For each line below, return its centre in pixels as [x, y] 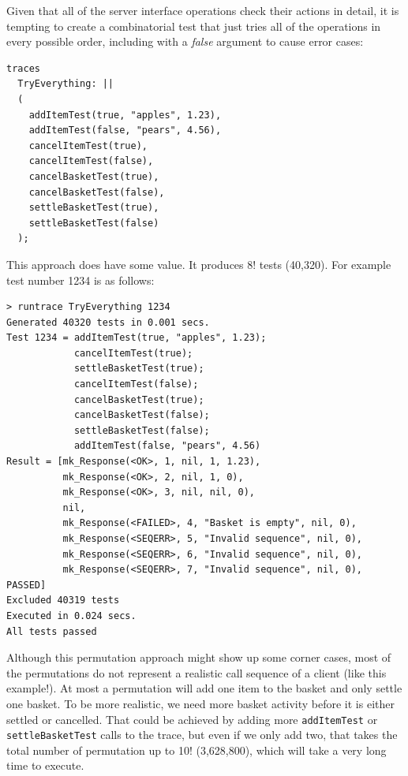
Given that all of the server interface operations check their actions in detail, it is [203, 10]
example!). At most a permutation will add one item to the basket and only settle [204, 688]
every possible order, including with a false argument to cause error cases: [185, 41]
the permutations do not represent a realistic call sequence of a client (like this [197, 672]
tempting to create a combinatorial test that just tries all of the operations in [194, 26]
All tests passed [52, 631]
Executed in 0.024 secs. [71, 616]
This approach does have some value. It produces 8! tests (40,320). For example [199, 264]
